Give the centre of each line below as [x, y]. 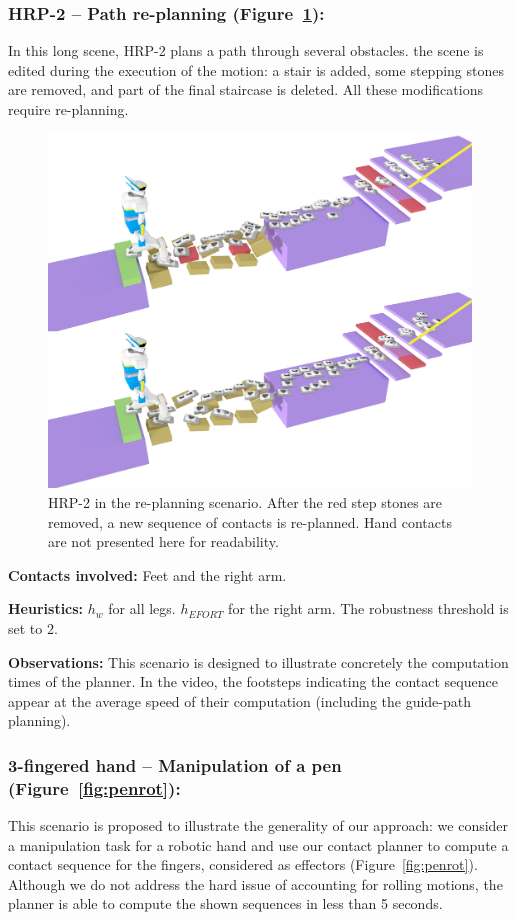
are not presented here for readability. [163, 541]
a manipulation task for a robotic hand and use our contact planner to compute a [258, 844]
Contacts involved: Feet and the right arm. [147, 574]
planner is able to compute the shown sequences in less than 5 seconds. [225, 903]
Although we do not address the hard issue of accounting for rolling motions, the [255, 883]
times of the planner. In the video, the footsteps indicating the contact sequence [253, 681]
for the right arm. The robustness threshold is [368, 608]
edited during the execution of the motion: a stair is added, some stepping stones [256, 69]
